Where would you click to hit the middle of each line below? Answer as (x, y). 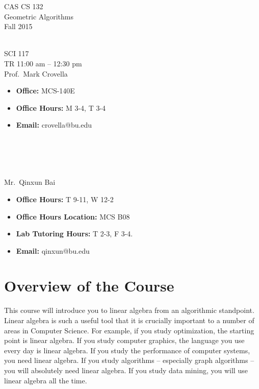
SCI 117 (17, 53)
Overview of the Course (89, 286)
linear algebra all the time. (46, 380)
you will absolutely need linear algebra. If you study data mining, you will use (126, 370)
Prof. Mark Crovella (36, 73)
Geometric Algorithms (39, 16)
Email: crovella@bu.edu (54, 125)
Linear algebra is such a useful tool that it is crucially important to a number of (129, 320)
